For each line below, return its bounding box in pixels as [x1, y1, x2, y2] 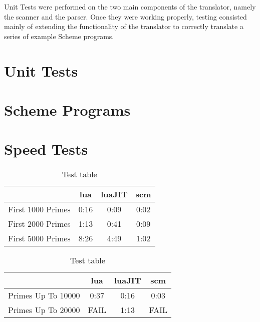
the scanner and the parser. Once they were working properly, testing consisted [4, 11, 247, 22]
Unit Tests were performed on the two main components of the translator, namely [4, 2, 256, 12]
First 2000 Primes [8, 218, 71, 230]
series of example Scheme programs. [4, 31, 114, 41]
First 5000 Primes [8, 232, 71, 244]
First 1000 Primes [8, 203, 71, 215]
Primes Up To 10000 [8, 289, 80, 301]
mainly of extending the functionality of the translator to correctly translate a [4, 21, 243, 32]
